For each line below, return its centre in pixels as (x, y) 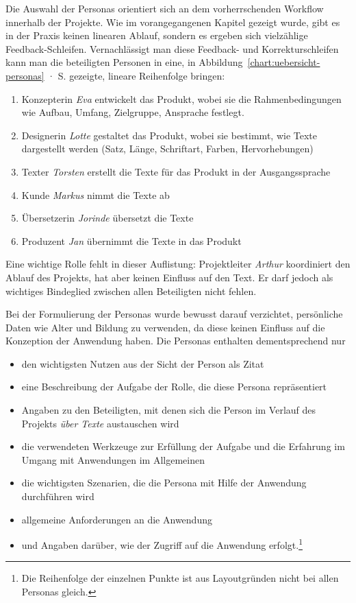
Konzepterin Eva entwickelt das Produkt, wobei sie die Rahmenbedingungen (181, 98)
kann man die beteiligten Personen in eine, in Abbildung (124, 62)
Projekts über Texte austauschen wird (100, 423)
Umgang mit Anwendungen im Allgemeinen (113, 459)
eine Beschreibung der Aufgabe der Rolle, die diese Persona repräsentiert (174, 387)
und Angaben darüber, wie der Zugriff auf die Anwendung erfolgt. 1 (162, 544)
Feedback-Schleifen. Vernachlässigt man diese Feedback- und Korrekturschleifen (172, 48)
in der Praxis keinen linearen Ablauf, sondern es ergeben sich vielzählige (157, 35)
